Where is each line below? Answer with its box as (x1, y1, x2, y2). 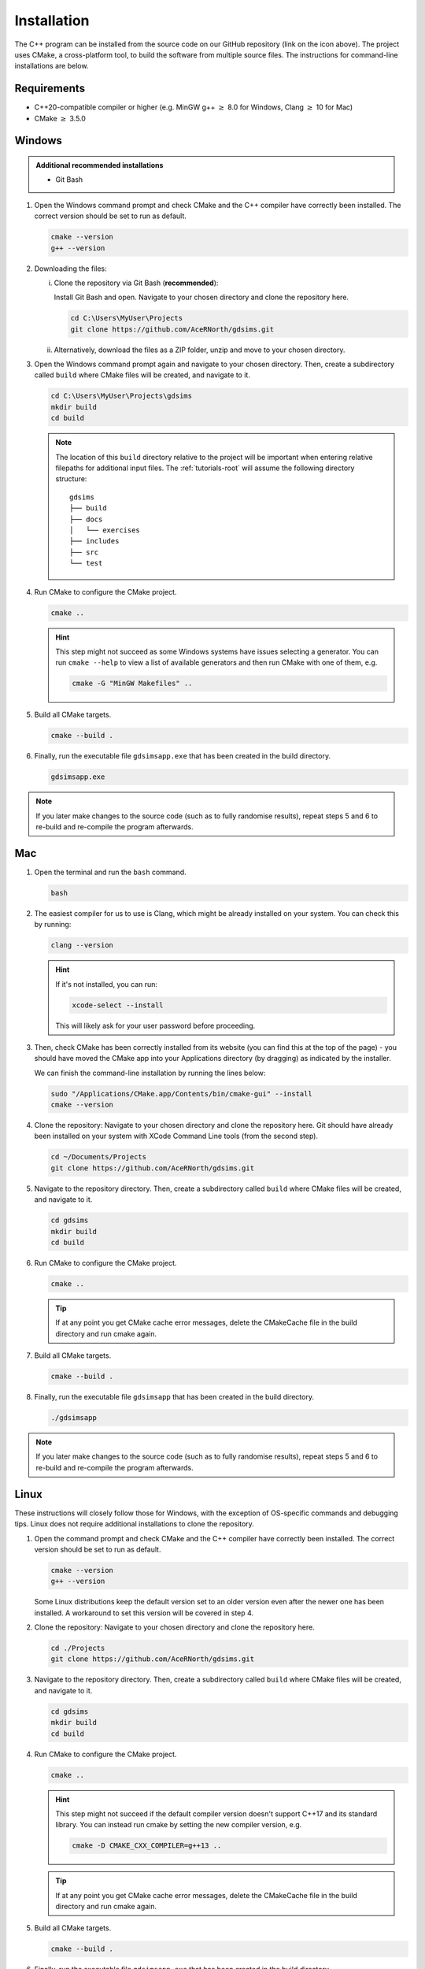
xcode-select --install (72, 1000, 164, 1010)
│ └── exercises (69, 525, 141, 535)
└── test (69, 559, 103, 568)
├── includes (69, 536, 120, 546)
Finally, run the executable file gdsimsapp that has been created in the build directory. (34, 1392, 315, 1402)
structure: (55, 474, 87, 484)
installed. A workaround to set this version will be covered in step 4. (34, 1607, 254, 1618)
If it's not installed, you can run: (55, 979, 157, 988)
